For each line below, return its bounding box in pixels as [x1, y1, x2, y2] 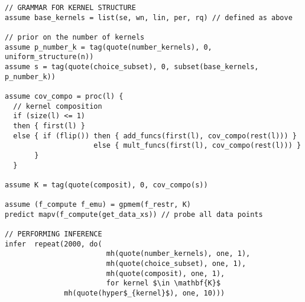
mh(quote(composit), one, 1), [106, 269, 225, 278]
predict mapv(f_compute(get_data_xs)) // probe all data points [5, 210, 263, 219]
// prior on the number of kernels [5, 33, 145, 41]
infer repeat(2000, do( [5, 239, 102, 248]
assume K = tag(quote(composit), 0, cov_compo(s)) [5, 180, 208, 189]
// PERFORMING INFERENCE [5, 230, 102, 239]
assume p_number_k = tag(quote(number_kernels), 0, [5, 43, 212, 51]
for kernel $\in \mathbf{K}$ [106, 279, 221, 288]
